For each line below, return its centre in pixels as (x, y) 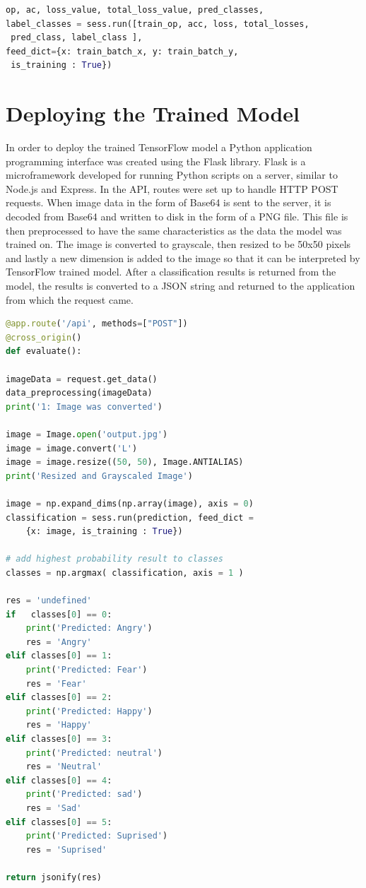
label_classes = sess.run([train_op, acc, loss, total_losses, (158, 24)
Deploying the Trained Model (153, 113)
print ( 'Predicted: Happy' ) (89, 711)
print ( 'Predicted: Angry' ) (89, 628)
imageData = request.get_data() (82, 379)
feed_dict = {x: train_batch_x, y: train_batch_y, (122, 51)
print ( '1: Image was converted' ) (84, 407)
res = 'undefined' (49, 601)
